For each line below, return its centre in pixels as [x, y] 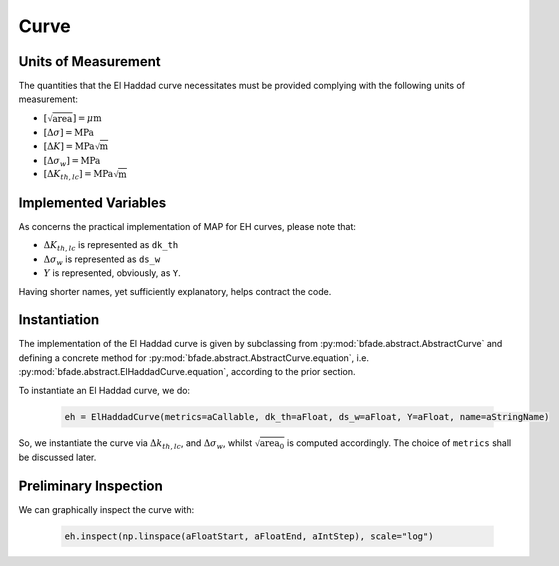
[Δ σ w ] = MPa [72, 162]
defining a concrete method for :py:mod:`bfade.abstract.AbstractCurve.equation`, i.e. [194, 357]
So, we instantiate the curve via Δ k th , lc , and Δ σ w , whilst [135, 443]
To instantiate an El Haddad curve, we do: [104, 390]
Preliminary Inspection [91, 485]
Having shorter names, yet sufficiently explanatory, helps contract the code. [175, 291]
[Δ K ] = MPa [69, 146]
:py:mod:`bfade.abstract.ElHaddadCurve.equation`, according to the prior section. [187, 372]
